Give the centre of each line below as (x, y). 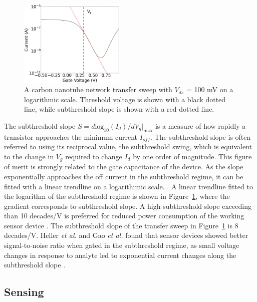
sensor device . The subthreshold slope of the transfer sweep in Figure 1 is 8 (121, 225)
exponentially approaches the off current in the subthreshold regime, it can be (124, 176)
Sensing (24, 292)
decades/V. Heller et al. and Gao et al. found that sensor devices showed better (126, 235)
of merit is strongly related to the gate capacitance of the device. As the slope (124, 167)
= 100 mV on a (210, 89)
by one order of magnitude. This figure (192, 156)
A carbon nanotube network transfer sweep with (98, 89)
